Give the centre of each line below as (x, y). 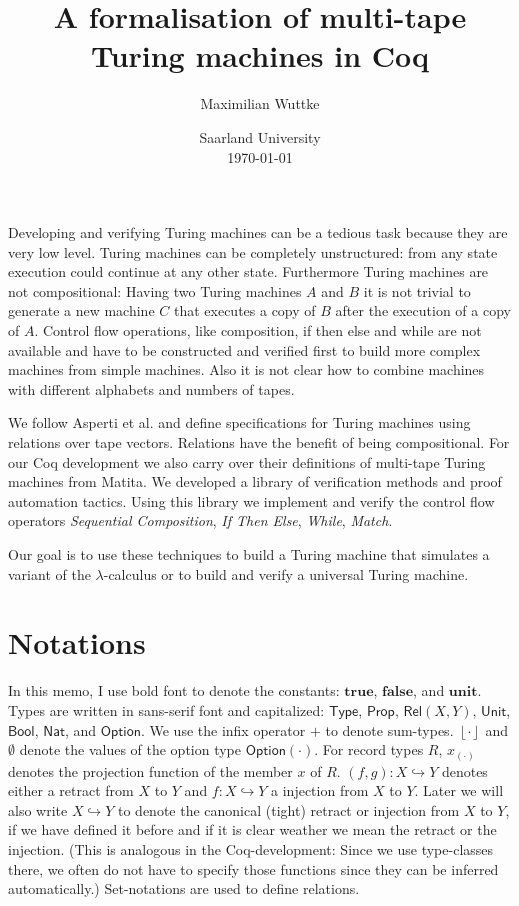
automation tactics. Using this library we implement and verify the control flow (251, 500)
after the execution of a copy (423, 310)
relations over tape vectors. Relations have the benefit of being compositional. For (259, 442)
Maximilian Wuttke (260, 103)
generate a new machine (81, 310)
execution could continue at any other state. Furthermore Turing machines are (248, 271)
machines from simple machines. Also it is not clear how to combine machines (246, 369)
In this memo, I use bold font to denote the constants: (174, 690)
